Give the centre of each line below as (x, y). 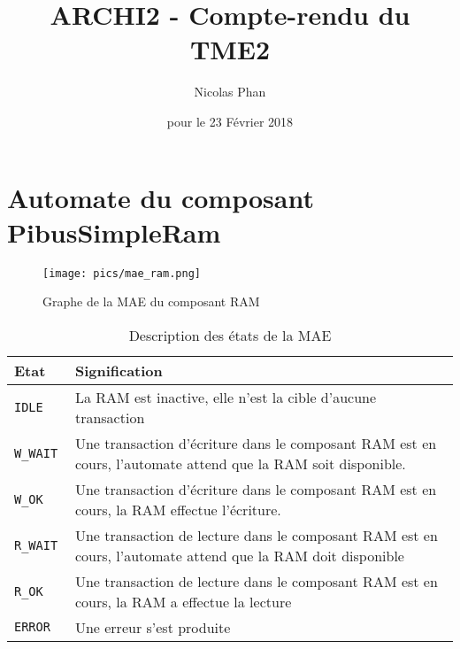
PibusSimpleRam (114, 232)
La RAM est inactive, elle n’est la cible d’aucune (226, 397)
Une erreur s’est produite (153, 627)
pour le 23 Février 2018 (230, 121)
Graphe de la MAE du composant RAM (151, 301)
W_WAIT (36, 453)
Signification (119, 370)
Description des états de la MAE (230, 335)
